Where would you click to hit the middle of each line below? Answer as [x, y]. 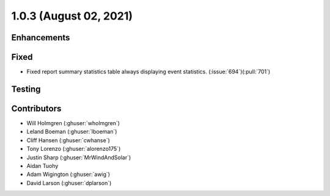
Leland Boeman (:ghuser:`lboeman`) [72, 132]
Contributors [36, 108]
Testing [26, 89]
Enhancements [41, 38]
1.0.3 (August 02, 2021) [72, 16]
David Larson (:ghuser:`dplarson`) [69, 183]
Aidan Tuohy [42, 165]
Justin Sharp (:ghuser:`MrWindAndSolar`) [79, 157]
